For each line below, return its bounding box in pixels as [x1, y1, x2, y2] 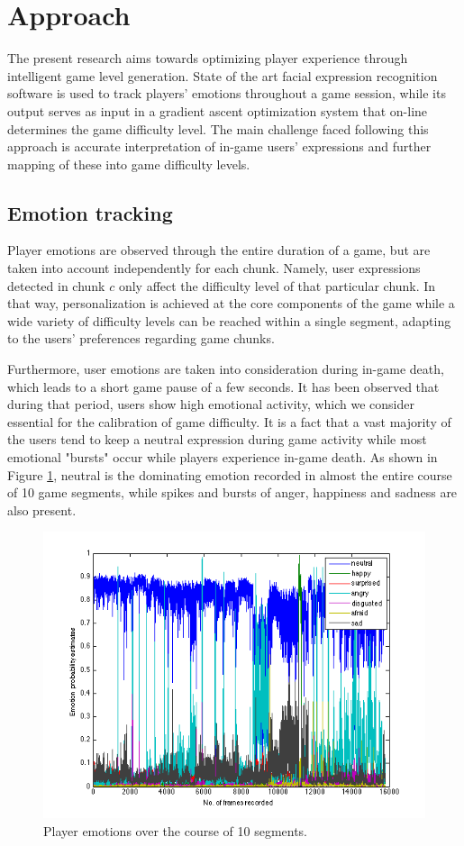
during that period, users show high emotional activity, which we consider [7, 395, 414, 414]
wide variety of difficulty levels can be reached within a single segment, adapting [7, 311, 451, 330]
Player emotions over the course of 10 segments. [43, 821, 308, 840]
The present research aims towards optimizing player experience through [7, 49, 408, 68]
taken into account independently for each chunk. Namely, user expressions [7, 259, 421, 277]
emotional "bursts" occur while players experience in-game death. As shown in [7, 448, 438, 467]
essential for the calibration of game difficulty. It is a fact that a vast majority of [7, 412, 451, 431]
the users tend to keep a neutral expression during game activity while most [7, 430, 427, 449]
